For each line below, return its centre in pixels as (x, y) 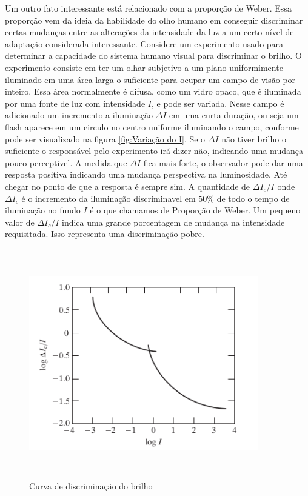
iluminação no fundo (43, 210)
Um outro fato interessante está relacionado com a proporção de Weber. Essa (148, 8)
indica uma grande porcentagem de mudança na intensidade (173, 222)
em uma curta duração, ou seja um (234, 115)
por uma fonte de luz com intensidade (75, 103)
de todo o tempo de (253, 198)
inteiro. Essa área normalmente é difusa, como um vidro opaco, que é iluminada (153, 91)
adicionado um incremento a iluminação (79, 115)
